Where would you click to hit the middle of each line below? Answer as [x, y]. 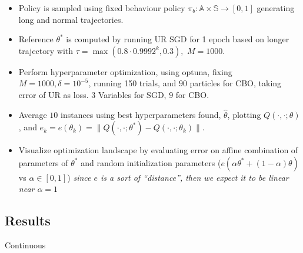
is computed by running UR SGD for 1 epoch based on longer [178, 39]
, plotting [244, 114]
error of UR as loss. [54, 94]
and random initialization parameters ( [151, 162]
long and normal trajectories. [71, 19]
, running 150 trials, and [132, 83]
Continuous [25, 245]
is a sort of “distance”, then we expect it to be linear [195, 177]
